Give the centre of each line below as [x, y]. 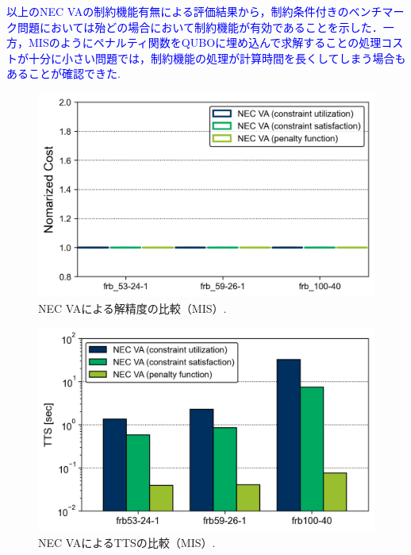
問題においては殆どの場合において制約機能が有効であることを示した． [200, 27]
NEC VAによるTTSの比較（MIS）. [127, 543]
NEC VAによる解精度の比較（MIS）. [133, 308]
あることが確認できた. [63, 73]
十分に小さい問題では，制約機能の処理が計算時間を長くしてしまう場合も [217, 58]
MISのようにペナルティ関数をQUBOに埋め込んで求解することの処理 [205, 42]
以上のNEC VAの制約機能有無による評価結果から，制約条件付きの [178, 11]
